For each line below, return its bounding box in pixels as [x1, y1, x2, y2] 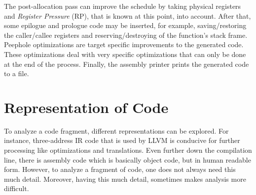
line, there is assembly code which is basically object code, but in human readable [4, 154, 251, 165]
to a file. [4, 68, 29, 79]
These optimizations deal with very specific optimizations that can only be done [4, 49, 246, 59]
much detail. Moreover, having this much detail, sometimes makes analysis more [4, 173, 246, 184]
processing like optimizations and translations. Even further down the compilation [4, 145, 252, 155]
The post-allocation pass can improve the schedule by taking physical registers [4, 1, 241, 11]
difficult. [4, 183, 29, 194]
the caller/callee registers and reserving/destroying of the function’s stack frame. [4, 29, 248, 40]
